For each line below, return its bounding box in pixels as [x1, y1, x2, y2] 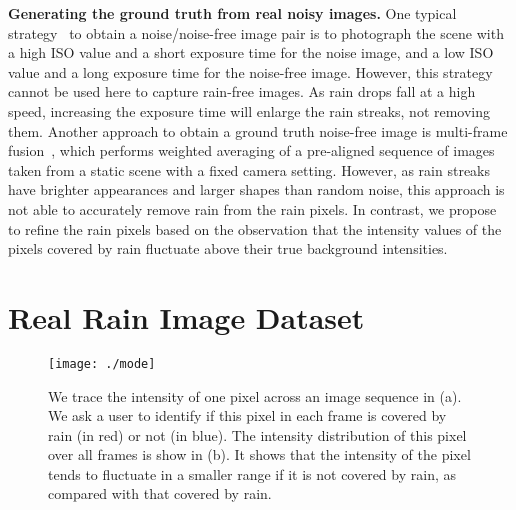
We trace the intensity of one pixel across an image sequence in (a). [48, 385, 462, 406]
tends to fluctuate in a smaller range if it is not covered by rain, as [48, 463, 457, 484]
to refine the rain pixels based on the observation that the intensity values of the [8, 218, 502, 239]
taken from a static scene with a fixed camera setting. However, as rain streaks [8, 159, 491, 180]
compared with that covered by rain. [48, 483, 272, 504]
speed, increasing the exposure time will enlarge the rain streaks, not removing [8, 100, 491, 121]
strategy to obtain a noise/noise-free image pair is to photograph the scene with [8, 22, 504, 43]
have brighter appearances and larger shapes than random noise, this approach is [8, 179, 505, 200]
